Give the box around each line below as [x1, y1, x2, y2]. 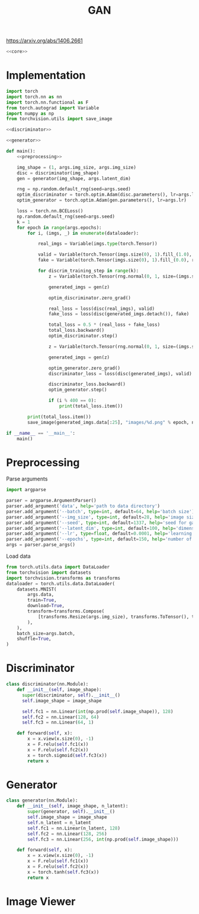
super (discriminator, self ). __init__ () [21, 692, 120, 698]
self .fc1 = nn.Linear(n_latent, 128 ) [27, 825, 120, 831]
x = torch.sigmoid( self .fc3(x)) [27, 752, 108, 758]
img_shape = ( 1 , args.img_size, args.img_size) [17, 164, 136, 170]
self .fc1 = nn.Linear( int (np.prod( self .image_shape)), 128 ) [21, 708, 174, 714]
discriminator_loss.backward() [48, 381, 126, 387]
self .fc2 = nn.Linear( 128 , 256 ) [27, 831, 108, 837]
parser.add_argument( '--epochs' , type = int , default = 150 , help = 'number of [6, 536, 192, 542]
